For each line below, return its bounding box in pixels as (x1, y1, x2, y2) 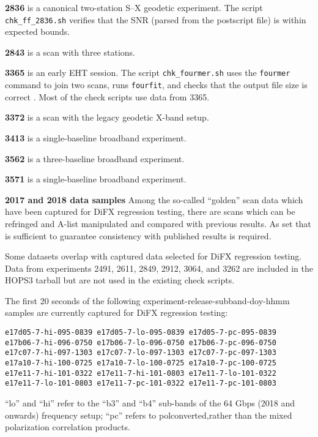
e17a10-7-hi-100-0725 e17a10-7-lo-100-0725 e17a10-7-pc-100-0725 (5, 359, 276, 368)
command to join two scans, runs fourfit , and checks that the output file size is (5, 78, 308, 91)
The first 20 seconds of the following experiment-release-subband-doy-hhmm (5, 294, 290, 307)
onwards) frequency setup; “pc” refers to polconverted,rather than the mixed (5, 408, 292, 421)
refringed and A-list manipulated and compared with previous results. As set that (5, 217, 311, 230)
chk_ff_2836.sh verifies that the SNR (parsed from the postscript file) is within (5, 13, 306, 26)
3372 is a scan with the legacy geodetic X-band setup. (5, 111, 209, 124)
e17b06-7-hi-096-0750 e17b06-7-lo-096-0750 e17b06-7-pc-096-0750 (5, 338, 276, 347)
